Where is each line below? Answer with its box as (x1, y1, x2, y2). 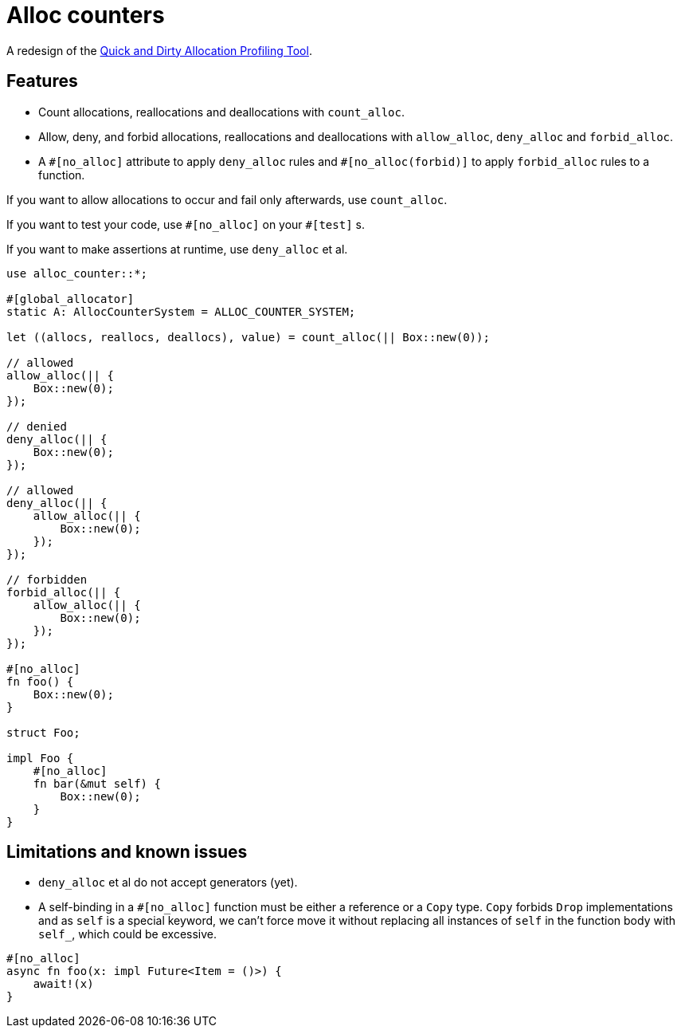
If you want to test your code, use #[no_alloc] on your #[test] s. (6, 217, 365, 231)
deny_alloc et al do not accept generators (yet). (38, 875, 298, 890)
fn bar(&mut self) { (33, 776, 161, 790)
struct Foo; (6, 725, 80, 739)
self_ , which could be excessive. (38, 927, 217, 942)
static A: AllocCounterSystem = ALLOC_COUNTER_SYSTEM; (6, 305, 356, 318)
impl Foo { (6, 751, 74, 765)
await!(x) (33, 977, 94, 991)
